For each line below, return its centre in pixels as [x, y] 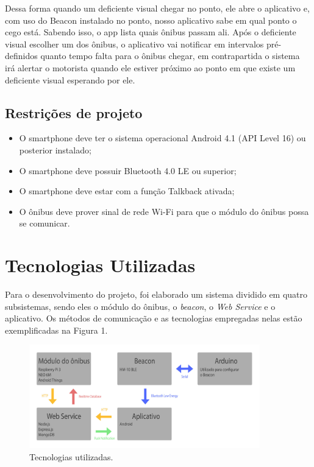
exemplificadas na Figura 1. [56, 330]
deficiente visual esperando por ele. [70, 79]
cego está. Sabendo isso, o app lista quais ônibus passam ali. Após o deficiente [151, 32]
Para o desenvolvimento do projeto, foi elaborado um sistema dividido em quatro [156, 294]
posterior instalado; [55, 149]
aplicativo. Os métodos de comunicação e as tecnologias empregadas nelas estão [154, 318]
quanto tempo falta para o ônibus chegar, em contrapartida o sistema [170, 56]
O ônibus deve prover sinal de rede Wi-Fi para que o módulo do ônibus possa [164, 211]
